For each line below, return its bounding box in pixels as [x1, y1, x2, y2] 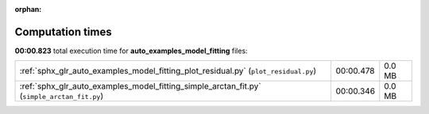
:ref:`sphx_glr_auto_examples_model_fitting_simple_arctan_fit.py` [19, 81, 261, 92]
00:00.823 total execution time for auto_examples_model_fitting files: [14, 46, 248, 55]
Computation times [14, 25, 112, 39]
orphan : [14, 5, 42, 13]
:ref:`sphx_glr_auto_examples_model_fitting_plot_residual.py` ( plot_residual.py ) [19, 66, 317, 77]
